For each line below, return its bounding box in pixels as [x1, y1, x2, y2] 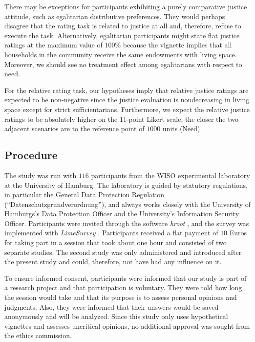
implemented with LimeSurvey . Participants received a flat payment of [4, 228, 218, 238]
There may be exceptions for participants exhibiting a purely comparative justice [4, 1, 247, 11]
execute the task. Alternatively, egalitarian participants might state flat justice [4, 30, 240, 40]
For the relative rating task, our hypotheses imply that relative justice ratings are [4, 85, 249, 95]
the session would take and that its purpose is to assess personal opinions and [4, 292, 237, 302]
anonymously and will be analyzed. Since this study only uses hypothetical [4, 311, 228, 321]
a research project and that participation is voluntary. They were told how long [4, 282, 242, 293]
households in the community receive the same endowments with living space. [4, 49, 237, 59]
